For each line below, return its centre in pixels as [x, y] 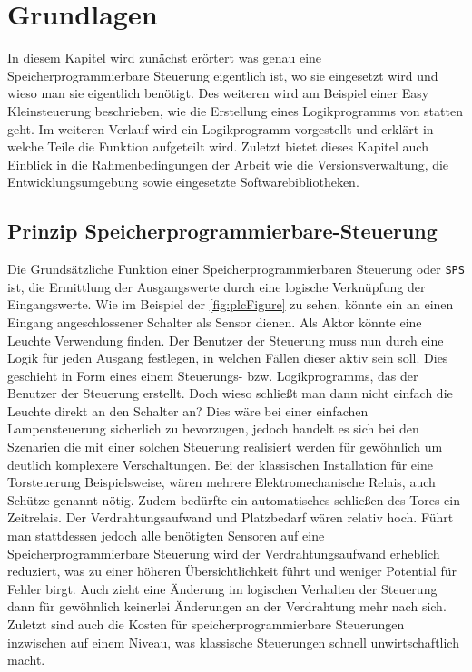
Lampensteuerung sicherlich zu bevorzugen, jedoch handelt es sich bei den [213, 429]
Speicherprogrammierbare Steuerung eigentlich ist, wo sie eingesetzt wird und [223, 75]
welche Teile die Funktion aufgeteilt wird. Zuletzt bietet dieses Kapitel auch [218, 146]
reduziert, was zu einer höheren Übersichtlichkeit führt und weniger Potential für [232, 571]
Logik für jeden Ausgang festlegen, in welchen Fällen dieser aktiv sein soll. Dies [228, 358]
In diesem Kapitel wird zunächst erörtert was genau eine [165, 58]
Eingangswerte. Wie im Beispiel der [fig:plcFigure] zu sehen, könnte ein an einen [231, 304]
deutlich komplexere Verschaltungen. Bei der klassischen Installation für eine [220, 464]
